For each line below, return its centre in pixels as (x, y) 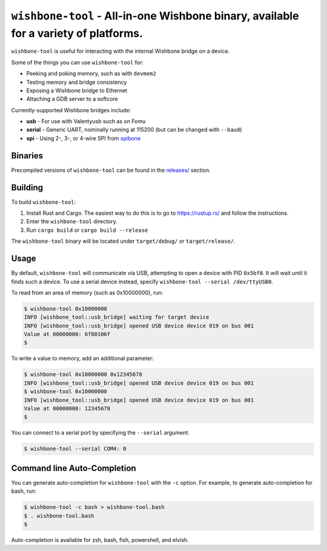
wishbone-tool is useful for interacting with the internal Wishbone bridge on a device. (121, 51)
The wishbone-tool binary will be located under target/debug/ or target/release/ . (123, 241)
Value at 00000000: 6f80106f (67, 334)
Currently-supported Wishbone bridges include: (71, 110)
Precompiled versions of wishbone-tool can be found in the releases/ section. (111, 170)
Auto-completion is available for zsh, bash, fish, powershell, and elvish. (100, 540)
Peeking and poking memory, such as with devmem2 (91, 73)
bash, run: (24, 491)
